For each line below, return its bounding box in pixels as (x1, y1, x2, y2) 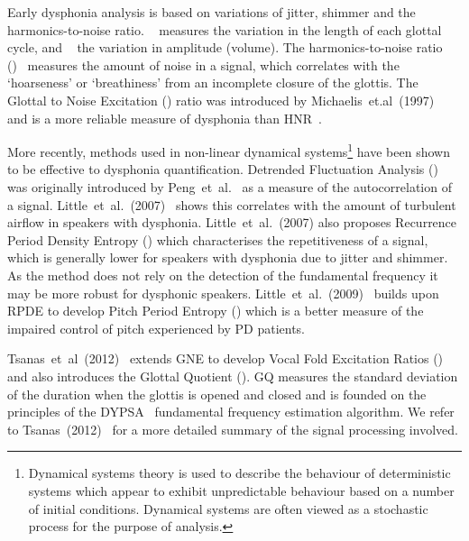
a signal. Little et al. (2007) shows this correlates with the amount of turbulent (7, 195, 456, 214)
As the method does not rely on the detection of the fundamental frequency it (7, 265, 438, 284)
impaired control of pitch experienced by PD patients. (7, 318, 305, 337)
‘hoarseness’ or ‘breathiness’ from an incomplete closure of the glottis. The (7, 73, 418, 92)
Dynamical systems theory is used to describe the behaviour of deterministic (28, 463, 451, 482)
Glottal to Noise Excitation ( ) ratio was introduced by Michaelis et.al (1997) (7, 90, 435, 109)
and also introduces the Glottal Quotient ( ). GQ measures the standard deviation (7, 366, 458, 385)
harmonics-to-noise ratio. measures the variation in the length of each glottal (7, 20, 442, 39)
